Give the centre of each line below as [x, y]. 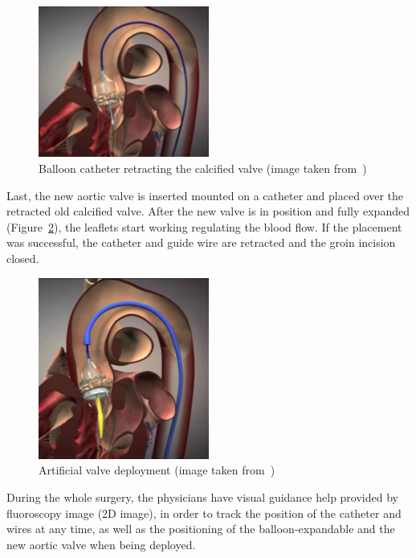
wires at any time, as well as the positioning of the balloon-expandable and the [201, 529]
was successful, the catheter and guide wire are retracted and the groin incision [201, 242]
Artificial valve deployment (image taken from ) [157, 470]
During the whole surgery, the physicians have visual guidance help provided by [202, 497]
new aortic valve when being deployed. [101, 544]
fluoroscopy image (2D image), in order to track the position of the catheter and [204, 513]
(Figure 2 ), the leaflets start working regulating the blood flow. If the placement [204, 226]
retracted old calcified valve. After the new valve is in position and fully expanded [208, 211]
